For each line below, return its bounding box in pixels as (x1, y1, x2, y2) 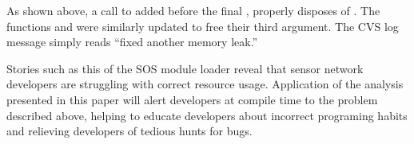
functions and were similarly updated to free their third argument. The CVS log (6, 18, 399, 34)
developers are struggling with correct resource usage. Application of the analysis (6, 76, 404, 92)
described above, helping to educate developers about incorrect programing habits (6, 107, 408, 123)
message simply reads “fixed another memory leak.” (6, 33, 258, 50)
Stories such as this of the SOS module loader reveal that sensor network (6, 60, 364, 76)
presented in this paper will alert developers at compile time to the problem (6, 91, 378, 107)
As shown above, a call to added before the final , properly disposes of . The (6, 2, 380, 18)
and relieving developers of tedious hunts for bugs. (6, 123, 253, 139)
